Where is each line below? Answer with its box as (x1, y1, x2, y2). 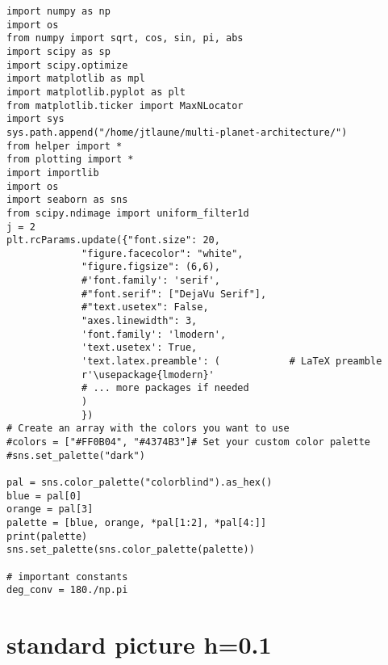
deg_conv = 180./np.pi (6, 584, 128, 596)
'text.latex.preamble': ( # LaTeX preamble (81, 356, 382, 368)
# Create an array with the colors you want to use (6, 423, 290, 435)
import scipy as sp (6, 45, 111, 57)
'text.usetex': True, (81, 342, 198, 354)
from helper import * (6, 140, 123, 152)
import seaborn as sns (6, 194, 128, 206)
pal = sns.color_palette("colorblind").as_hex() (6, 476, 273, 488)
